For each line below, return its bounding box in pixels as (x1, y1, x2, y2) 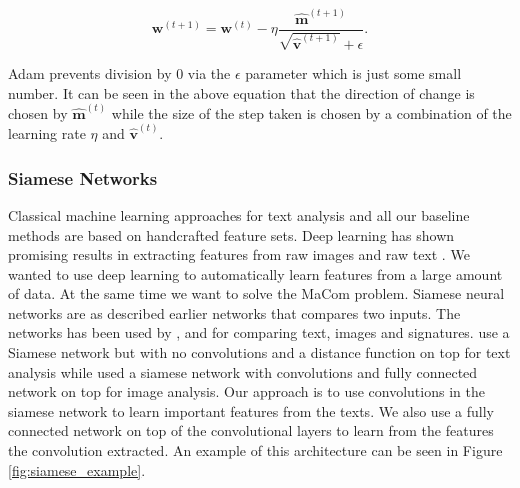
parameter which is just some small (245, 63, 462, 83)
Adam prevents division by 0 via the (8, 63, 231, 83)
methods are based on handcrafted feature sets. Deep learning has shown (8, 224, 455, 245)
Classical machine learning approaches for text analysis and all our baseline (8, 204, 470, 225)
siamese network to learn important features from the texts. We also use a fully (8, 400, 494, 421)
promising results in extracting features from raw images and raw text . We (8, 244, 470, 265)
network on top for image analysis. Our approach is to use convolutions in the (8, 381, 485, 402)
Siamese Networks (8, 165, 158, 190)
